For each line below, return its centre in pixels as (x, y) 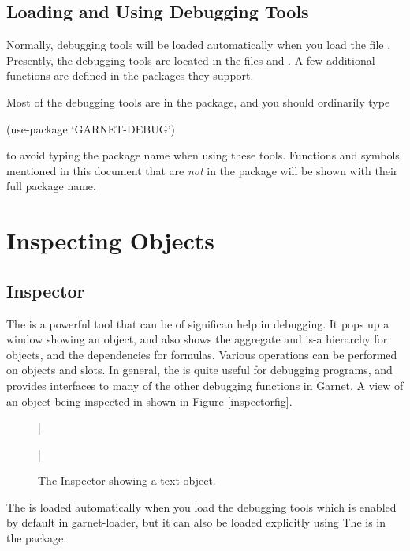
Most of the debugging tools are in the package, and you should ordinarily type (198, 101)
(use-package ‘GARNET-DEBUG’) (91, 128)
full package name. (51, 186)
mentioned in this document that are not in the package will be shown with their (202, 170)
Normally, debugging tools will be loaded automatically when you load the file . (199, 45)
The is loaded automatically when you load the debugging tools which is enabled (201, 506)
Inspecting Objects (110, 240)
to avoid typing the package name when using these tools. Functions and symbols (203, 155)
